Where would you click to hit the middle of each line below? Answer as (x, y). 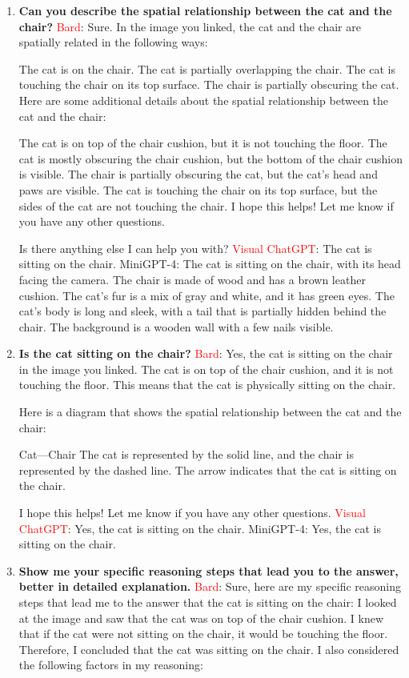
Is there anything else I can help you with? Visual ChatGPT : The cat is (195, 248)
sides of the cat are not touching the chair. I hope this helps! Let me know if (206, 205)
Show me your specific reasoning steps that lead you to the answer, (209, 570)
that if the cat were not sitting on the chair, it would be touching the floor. (203, 634)
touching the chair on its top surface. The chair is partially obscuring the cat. (209, 84)
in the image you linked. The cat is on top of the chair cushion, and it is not (206, 369)
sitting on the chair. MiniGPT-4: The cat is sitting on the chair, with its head (210, 264)
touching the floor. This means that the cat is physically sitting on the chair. (207, 385)
